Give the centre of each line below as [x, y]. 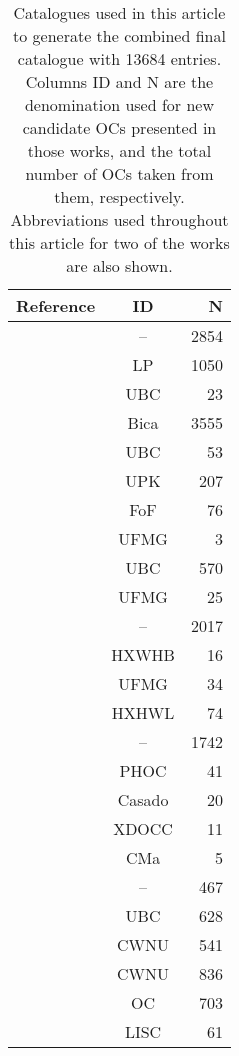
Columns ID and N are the [119, 81]
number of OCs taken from [119, 173]
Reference [56, 305]
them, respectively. [119, 196]
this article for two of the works [119, 242]
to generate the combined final [119, 35]
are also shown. [119, 265]
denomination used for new [119, 104]
